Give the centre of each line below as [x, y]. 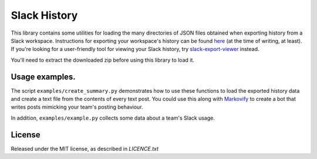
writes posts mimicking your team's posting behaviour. [77, 107]
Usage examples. [43, 77]
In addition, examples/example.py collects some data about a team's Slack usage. [113, 118]
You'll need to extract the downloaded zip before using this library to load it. [103, 60]
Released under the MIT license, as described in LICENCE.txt [85, 148]
